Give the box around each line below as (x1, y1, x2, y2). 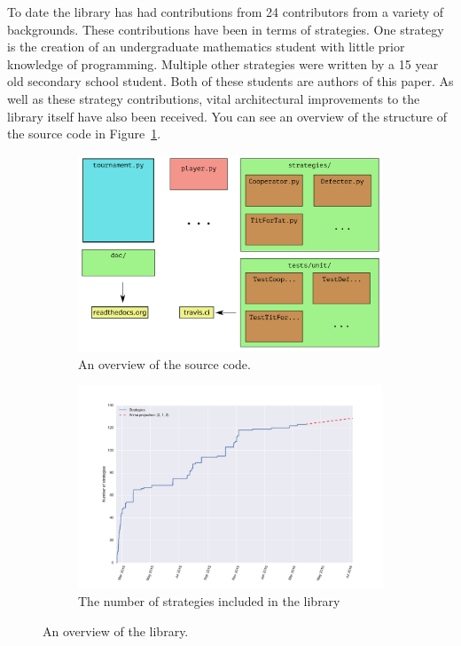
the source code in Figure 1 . (7, 124, 161, 143)
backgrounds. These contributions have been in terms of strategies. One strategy (7, 20, 444, 38)
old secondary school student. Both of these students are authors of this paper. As (7, 72, 454, 91)
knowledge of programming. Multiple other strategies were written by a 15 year (7, 54, 439, 73)
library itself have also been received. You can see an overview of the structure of (7, 106, 447, 125)
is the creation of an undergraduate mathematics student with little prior (7, 37, 405, 56)
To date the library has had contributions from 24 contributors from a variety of (7, 3, 444, 20)
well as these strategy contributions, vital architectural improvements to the (7, 89, 420, 107)
